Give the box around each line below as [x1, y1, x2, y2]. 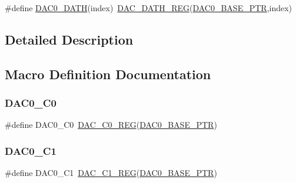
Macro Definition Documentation [5, 65, 211, 83]
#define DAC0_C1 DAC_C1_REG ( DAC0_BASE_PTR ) [5, 167, 217, 179]
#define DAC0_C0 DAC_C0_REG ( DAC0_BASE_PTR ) [5, 118, 217, 131]
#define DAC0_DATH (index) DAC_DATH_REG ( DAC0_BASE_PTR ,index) [5, 2, 292, 13]
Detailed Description [5, 30, 134, 48]
